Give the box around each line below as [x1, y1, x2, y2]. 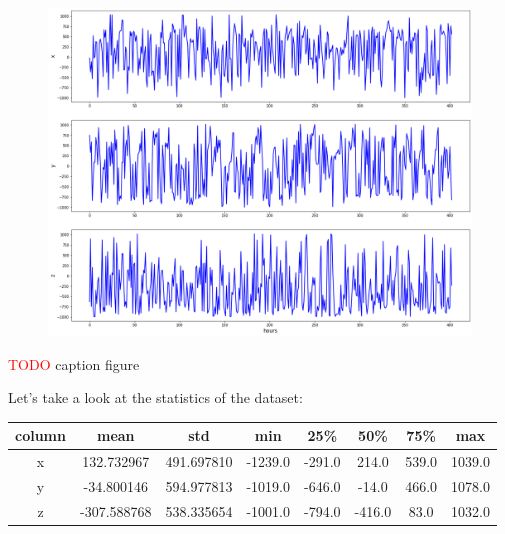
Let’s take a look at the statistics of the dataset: [8, 387, 303, 408]
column [15, 425, 66, 446]
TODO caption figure [8, 353, 140, 374]
